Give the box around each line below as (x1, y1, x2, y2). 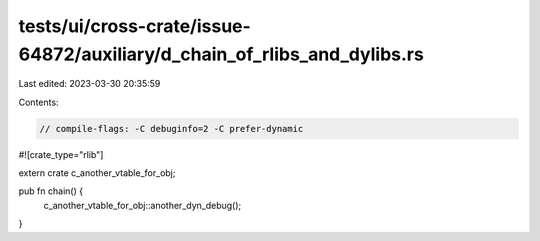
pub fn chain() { (18, 185, 84, 197)
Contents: (18, 96, 59, 108)
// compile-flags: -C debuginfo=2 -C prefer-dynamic (39, 123, 304, 134)
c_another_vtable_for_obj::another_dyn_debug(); (43, 199, 242, 211)
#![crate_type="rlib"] (18, 148, 104, 160)
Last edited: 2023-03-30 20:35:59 (18, 78, 161, 90)
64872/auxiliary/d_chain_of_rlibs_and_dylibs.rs (18, 43, 424, 65)
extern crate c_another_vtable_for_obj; (18, 167, 176, 179)
